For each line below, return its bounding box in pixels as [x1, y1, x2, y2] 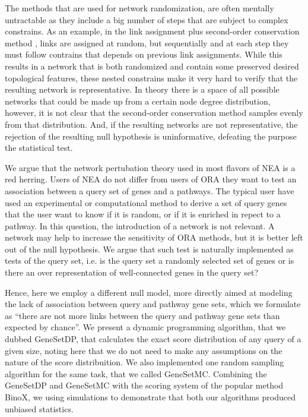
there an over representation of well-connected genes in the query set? [5, 266, 258, 279]
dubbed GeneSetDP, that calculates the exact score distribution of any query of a [5, 333, 301, 345]
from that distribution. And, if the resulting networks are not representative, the [5, 118, 298, 130]
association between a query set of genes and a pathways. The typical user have [5, 184, 294, 197]
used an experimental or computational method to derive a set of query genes [5, 196, 287, 208]
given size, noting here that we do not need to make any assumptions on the [5, 344, 282, 356]
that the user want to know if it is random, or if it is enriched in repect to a [5, 208, 281, 220]
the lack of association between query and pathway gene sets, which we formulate [5, 298, 301, 310]
